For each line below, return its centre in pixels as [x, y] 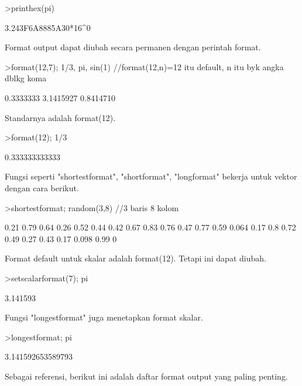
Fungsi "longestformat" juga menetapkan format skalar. [104, 317]
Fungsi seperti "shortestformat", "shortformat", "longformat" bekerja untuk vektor [151, 176]
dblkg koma [26, 78]
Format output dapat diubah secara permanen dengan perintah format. [133, 47]
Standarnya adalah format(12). [60, 117]
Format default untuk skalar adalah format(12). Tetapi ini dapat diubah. [135, 258]
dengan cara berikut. [42, 187]
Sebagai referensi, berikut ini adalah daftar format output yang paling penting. [146, 376]
